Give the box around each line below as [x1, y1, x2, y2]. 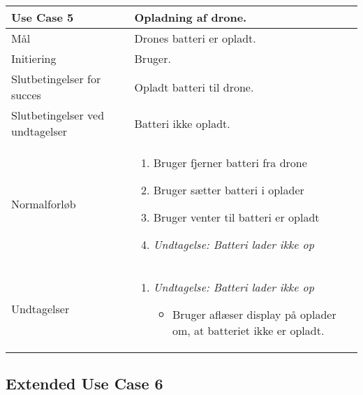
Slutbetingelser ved [11, 107, 105, 123]
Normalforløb [11, 195, 76, 212]
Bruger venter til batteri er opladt [153, 209, 320, 225]
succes [11, 87, 41, 103]
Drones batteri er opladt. [134, 30, 256, 46]
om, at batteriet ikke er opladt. [172, 322, 325, 338]
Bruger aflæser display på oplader [172, 306, 336, 322]
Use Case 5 [11, 9, 74, 25]
